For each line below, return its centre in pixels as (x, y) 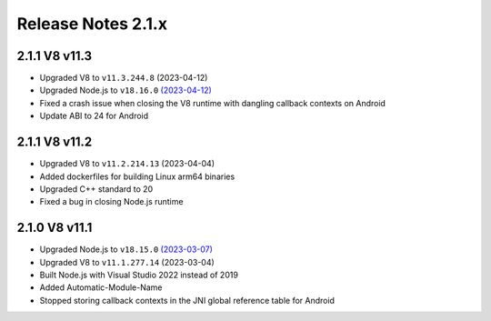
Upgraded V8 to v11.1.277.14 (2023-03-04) (127, 262)
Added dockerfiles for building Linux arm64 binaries (137, 176)
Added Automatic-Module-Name (101, 287)
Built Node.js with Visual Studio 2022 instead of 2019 (139, 275)
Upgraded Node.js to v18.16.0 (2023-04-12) (126, 90)
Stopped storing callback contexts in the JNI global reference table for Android (187, 300)
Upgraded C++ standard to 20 (96, 189)
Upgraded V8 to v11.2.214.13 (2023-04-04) (127, 164)
